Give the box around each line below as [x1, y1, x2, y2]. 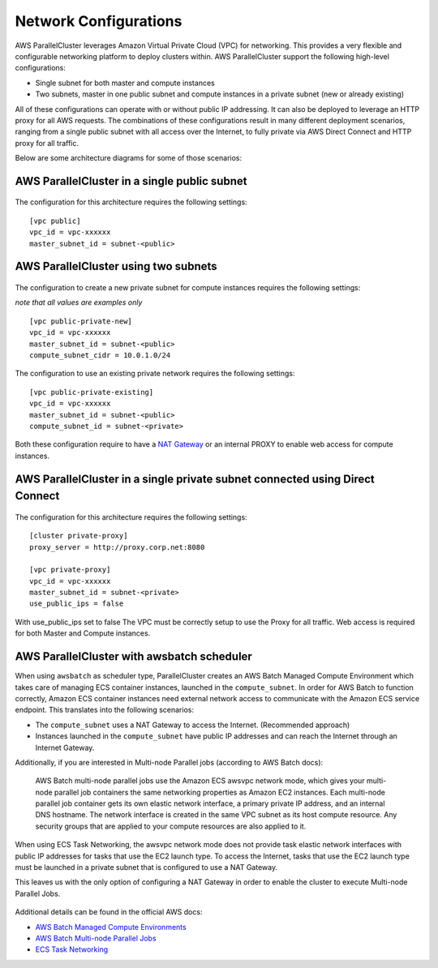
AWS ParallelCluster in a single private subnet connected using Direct [15, 472, 375, 486]
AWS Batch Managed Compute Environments [35, 922, 187, 932]
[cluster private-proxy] [29, 531, 128, 541]
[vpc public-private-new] [29, 316, 133, 326]
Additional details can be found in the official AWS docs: [15, 907, 203, 917]
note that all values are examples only [15, 298, 143, 307]
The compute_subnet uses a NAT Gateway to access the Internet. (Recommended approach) [35, 720, 350, 730]
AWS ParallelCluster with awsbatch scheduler [15, 649, 253, 664]
